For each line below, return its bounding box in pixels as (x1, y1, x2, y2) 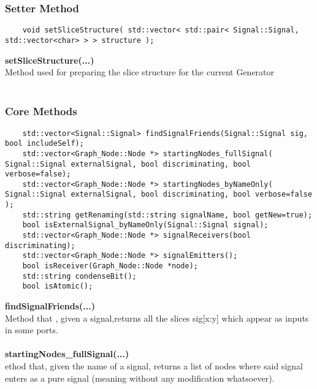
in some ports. (5, 323, 58, 336)
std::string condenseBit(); (22, 271, 137, 281)
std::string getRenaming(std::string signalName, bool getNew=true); (22, 210, 313, 219)
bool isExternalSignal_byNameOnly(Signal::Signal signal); (22, 221, 269, 230)
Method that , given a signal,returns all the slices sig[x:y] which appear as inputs (5, 311, 309, 324)
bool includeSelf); (5, 139, 84, 148)
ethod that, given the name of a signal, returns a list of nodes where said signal (5, 360, 303, 372)
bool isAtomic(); (22, 282, 93, 291)
